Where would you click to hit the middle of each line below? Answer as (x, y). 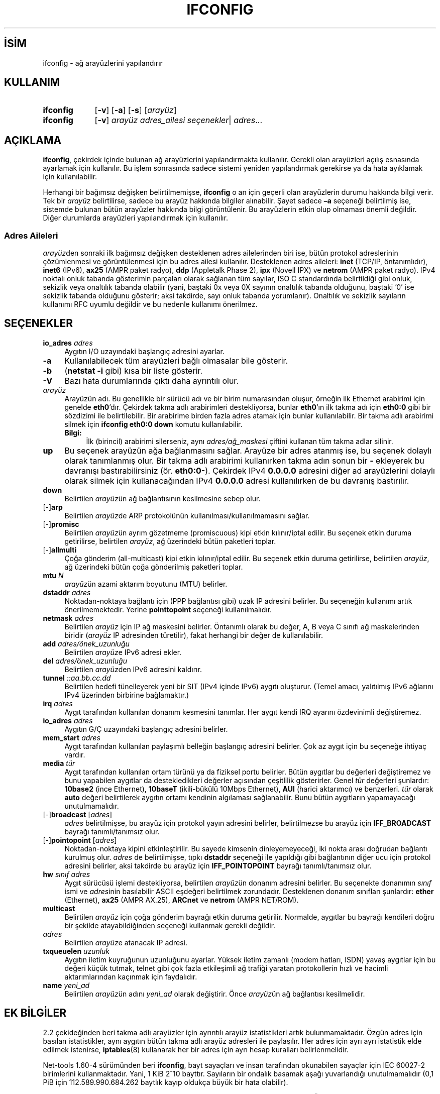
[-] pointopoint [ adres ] (80, 840)
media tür (59, 763)
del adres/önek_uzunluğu (85, 661)
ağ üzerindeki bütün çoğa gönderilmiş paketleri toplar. (154, 567)
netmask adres (68, 618)
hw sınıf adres (67, 874)
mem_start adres (72, 737)
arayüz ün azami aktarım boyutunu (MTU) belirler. (146, 584)
